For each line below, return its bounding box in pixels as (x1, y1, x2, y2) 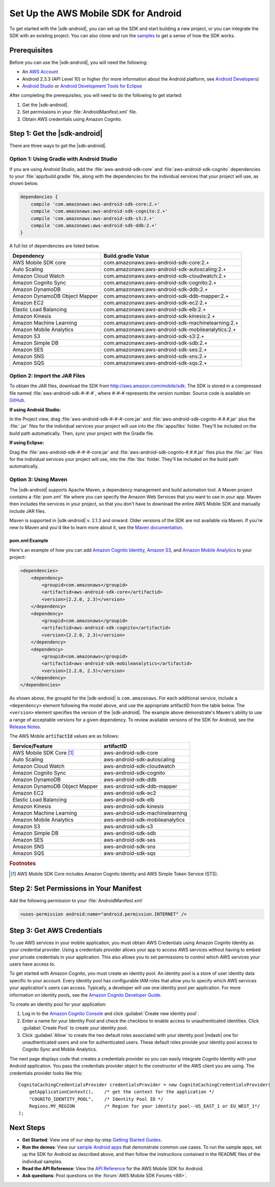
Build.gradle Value (103, 252, 150, 259)
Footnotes (9, 860, 36, 867)
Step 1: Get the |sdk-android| (9, 129, 103, 138)
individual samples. (22, 1158, 63, 1165)
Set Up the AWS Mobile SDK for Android (9, 8, 182, 19)
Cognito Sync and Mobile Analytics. (22, 1046, 97, 1052)
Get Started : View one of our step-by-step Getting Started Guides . (22, 1137, 162, 1143)
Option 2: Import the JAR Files (9, 373, 86, 380)
